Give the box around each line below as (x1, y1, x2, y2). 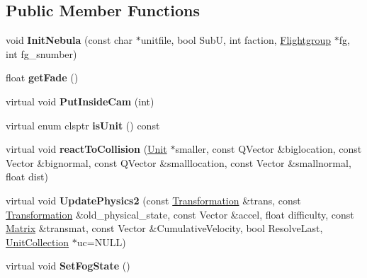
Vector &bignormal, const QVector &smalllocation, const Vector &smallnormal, (6, 155, 351, 170)
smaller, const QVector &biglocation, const (175, 141, 362, 156)
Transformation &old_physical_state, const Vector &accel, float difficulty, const (6, 207, 354, 221)
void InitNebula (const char (6, 33, 133, 47)
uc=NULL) (77, 234, 126, 249)
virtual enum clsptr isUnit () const (6, 117, 160, 132)
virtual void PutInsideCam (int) (6, 93, 154, 108)
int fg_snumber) (6, 46, 77, 61)
